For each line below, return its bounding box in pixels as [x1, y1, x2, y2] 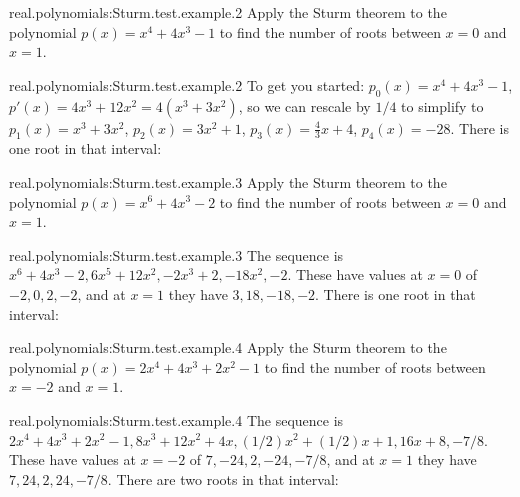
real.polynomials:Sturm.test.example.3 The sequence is [9, 244, 344, 265]
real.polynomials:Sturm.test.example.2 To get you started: [9, 74, 365, 95]
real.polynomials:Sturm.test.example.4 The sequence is [9, 409, 344, 430]
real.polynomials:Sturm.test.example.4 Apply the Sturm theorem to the [9, 337, 447, 358]
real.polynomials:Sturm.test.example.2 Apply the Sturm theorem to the [9, 2, 447, 22]
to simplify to [401, 95, 484, 116]
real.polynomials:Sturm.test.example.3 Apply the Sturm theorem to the [9, 171, 447, 192]
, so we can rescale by [238, 95, 371, 116]
